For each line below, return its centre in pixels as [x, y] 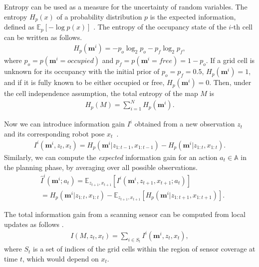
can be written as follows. [43, 37]
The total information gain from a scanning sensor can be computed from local [125, 214]
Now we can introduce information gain [64, 124]
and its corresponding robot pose [54, 133]
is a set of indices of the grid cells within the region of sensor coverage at [144, 249]
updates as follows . [34, 224]
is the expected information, [193, 16]
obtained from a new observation [185, 124]
